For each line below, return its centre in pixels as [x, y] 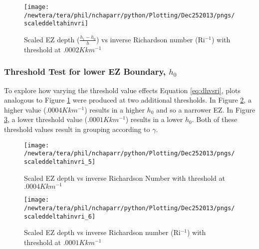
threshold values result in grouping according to [77, 129]
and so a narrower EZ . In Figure [206, 109]
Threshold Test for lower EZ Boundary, [85, 71]
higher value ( [25, 109]
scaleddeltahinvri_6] [60, 216]
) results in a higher [115, 109]
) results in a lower [154, 119]
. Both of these [215, 119]
